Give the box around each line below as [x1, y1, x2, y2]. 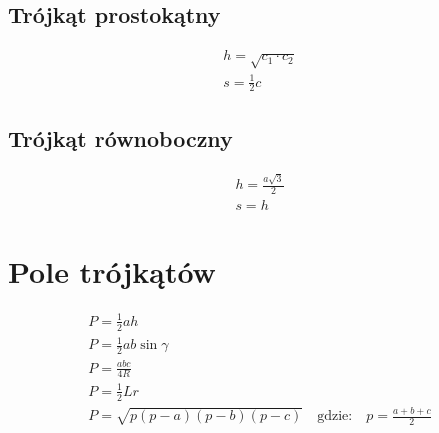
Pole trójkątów [8, 251, 216, 292]
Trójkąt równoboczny [8, 122, 233, 153]
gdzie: [317, 409, 353, 424]
